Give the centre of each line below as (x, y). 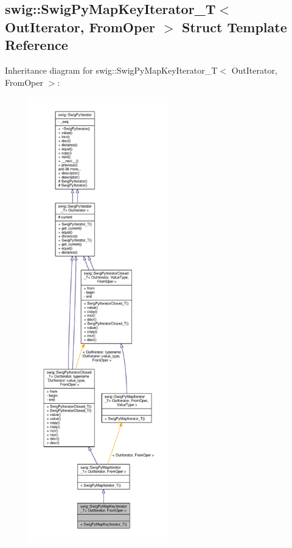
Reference (36, 45)
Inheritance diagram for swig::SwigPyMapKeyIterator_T (111, 70)
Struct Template (235, 26)
